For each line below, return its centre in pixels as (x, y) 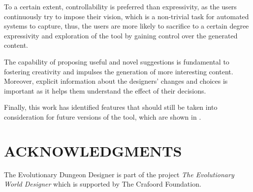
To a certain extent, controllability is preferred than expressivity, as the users (120, 6)
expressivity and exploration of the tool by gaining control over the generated (121, 35)
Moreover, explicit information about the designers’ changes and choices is (116, 81)
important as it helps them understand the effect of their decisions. (105, 90)
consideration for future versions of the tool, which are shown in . (103, 116)
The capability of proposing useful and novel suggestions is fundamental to (117, 61)
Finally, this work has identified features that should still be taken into (111, 107)
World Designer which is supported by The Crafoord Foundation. (103, 184)
